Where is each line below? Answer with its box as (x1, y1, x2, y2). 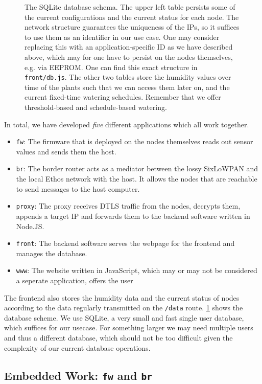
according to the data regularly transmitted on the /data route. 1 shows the (4, 302, 243, 313)
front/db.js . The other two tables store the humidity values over (25, 72, 231, 82)
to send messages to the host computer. (16, 183, 140, 194)
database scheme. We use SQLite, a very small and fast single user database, (4, 312, 244, 323)
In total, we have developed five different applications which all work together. (4, 119, 249, 129)
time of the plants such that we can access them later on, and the (25, 81, 230, 92)
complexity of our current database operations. (4, 342, 151, 353)
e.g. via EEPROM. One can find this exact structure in (25, 61, 198, 72)
